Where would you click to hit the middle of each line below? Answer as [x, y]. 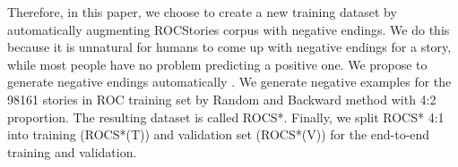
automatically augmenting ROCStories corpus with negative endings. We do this [229, 29]
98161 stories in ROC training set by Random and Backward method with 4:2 [222, 99]
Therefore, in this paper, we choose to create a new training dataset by [202, 12]
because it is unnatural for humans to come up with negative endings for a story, [229, 47]
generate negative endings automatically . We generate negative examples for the [229, 82]
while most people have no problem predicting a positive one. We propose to [217, 64]
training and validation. [72, 151]
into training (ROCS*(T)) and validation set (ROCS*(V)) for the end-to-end [219, 134]
